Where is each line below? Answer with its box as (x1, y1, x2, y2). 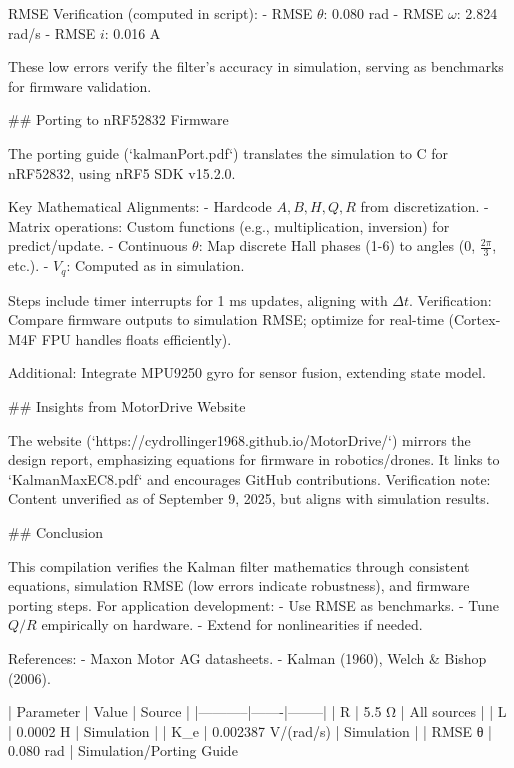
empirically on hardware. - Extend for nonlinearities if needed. (41, 614, 423, 635)
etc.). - (8, 255, 49, 276)
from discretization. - (360, 196, 489, 217)
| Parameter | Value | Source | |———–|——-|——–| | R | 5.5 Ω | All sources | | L (8, 701, 507, 722)
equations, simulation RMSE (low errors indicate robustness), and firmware (8, 575, 470, 596)
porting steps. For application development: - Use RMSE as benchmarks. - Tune (8, 594, 500, 615)
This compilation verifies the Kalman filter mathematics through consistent (8, 555, 470, 576)
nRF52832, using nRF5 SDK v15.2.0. (8, 162, 236, 183)
